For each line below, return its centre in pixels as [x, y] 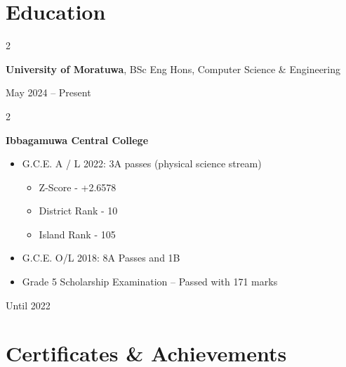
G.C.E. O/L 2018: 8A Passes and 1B [101, 258]
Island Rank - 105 [77, 234]
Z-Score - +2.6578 [78, 187]
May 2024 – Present [48, 92]
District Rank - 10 [78, 211]
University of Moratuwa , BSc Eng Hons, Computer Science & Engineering [173, 69]
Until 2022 [28, 305]
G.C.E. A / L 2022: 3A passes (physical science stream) [142, 163]
